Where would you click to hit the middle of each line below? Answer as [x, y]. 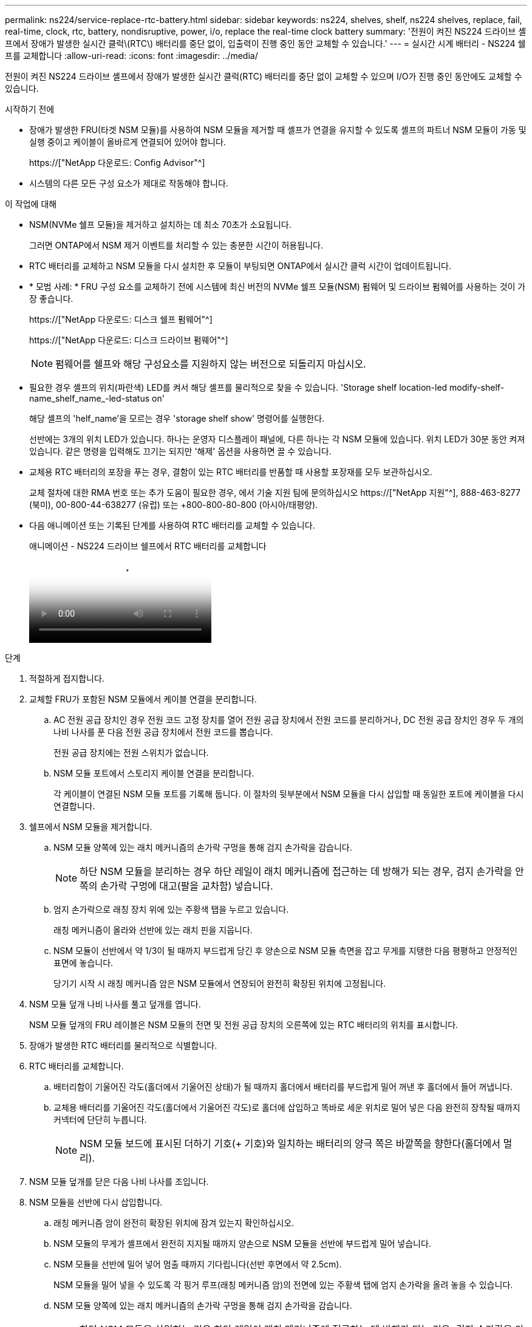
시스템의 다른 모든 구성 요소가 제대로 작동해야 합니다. [129, 183]
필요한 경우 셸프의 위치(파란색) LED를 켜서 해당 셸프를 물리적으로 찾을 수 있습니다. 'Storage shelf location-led [238, 387]
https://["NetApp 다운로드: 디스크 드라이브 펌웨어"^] [129, 340]
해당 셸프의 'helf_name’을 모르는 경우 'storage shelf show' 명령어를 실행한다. [177, 418]
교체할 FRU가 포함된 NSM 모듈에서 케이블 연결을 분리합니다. [143, 699]
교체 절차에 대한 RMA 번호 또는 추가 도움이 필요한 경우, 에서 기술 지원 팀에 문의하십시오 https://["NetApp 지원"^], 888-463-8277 [275, 492]
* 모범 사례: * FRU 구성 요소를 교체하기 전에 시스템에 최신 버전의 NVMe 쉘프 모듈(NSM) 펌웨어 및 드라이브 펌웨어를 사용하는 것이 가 [278, 286]
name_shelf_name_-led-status [90, 398]
